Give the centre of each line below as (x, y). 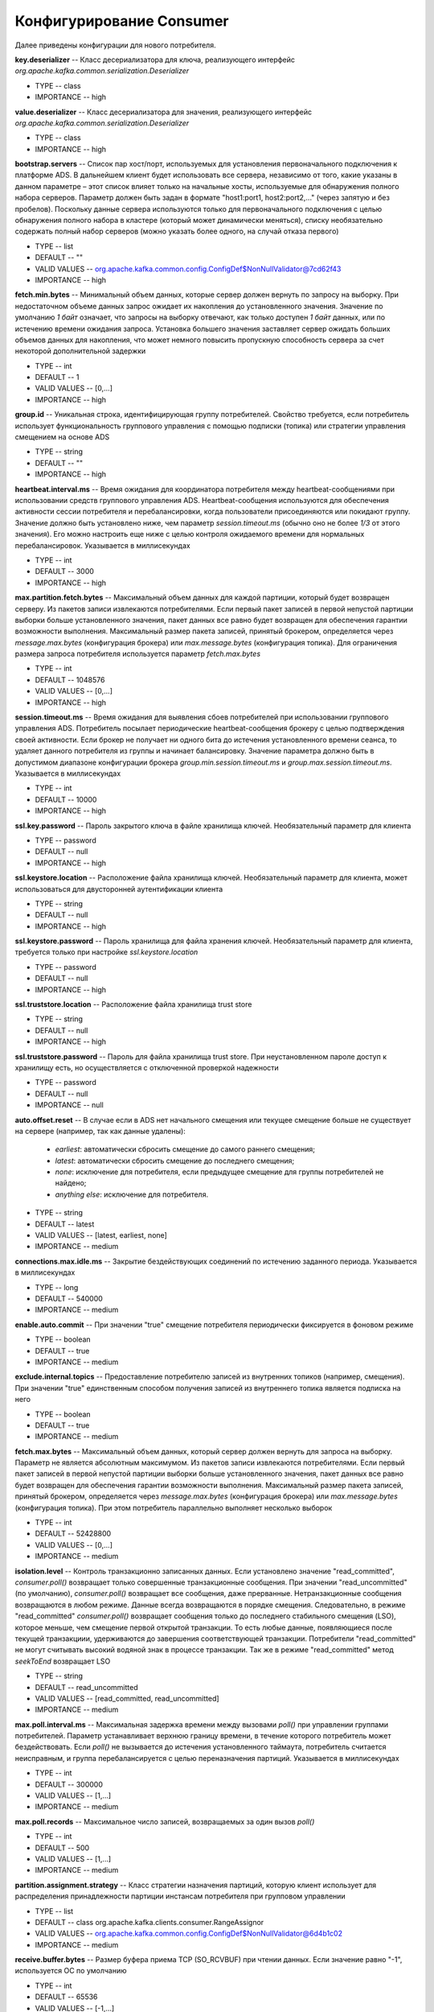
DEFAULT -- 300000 (69, 1784)
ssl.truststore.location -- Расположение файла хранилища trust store (133, 1004)
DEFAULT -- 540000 (69, 1299)
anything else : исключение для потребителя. (132, 1194)
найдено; (71, 1183)
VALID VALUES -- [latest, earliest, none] (101, 1235)
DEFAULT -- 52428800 (73, 1534)
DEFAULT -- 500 (62, 1848)
